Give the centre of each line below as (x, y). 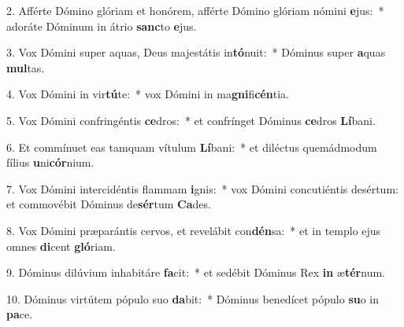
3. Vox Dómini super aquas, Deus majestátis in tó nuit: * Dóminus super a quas (196, 52)
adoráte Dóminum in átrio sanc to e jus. (102, 26)
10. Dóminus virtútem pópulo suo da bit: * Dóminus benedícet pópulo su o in (193, 298)
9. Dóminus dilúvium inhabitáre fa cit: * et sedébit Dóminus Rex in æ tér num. (196, 272)
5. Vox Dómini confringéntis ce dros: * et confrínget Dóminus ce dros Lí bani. (191, 120)
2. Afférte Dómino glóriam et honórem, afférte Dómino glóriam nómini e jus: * (195, 10)
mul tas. (26, 67)
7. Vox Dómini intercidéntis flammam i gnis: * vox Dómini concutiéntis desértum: (202, 188)
